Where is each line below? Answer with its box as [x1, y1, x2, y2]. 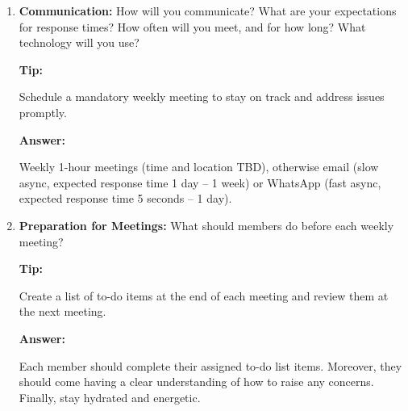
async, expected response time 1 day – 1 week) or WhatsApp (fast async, [19, 174, 381, 191]
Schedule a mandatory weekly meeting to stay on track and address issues [19, 88, 385, 105]
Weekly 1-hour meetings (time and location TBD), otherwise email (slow [19, 158, 379, 175]
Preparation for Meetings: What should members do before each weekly [19, 216, 394, 233]
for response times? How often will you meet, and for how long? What [19, 18, 366, 35]
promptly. [19, 103, 67, 120]
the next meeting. [19, 303, 106, 320]
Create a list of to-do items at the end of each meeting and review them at [19, 287, 389, 304]
